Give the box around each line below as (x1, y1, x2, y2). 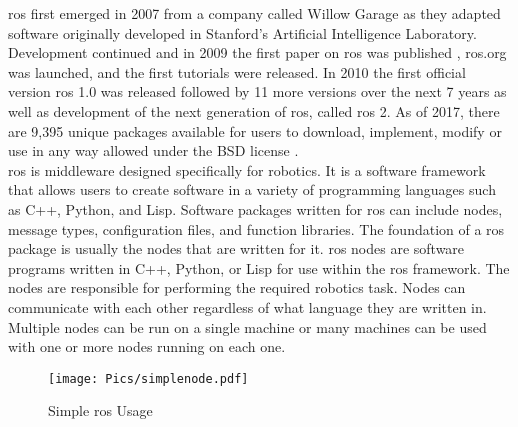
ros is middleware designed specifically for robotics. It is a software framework (8, 159, 486, 180)
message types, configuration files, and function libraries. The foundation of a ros (8, 218, 505, 239)
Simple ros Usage (48, 400, 153, 421)
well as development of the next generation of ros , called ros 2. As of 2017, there (8, 100, 500, 121)
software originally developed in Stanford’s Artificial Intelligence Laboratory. (8, 22, 477, 43)
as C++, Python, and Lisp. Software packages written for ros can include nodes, (8, 198, 503, 219)
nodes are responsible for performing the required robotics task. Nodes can (8, 277, 466, 298)
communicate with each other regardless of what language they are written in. (8, 296, 487, 317)
